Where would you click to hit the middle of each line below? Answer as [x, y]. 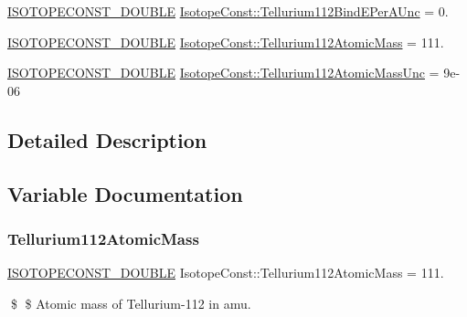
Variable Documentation [125, 193]
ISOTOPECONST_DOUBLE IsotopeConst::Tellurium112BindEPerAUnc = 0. [228, 11]
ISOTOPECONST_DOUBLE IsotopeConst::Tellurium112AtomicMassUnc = [223, 73]
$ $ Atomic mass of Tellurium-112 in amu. [131, 303]
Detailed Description [107, 139]
